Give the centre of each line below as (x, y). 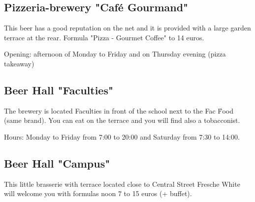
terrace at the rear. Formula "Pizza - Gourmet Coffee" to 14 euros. (104, 37)
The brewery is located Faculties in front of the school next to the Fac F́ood (119, 110)
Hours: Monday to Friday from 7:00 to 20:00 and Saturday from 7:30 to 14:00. (122, 136)
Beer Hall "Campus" (57, 163)
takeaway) (19, 63)
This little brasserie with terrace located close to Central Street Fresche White (122, 184)
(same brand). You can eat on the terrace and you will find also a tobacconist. (122, 120)
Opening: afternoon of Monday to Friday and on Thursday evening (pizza (115, 54)
